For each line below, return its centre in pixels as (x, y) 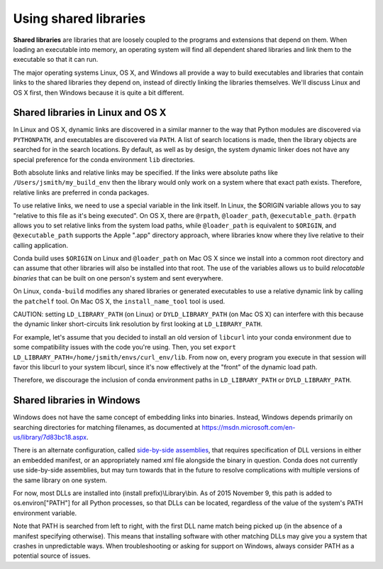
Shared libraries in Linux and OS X (90, 113)
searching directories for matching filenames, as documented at (107, 427)
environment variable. (45, 513)
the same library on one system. (60, 480)
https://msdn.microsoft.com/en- (249, 427)
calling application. (41, 245)
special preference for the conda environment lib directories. (104, 159)
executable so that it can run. (56, 60)
